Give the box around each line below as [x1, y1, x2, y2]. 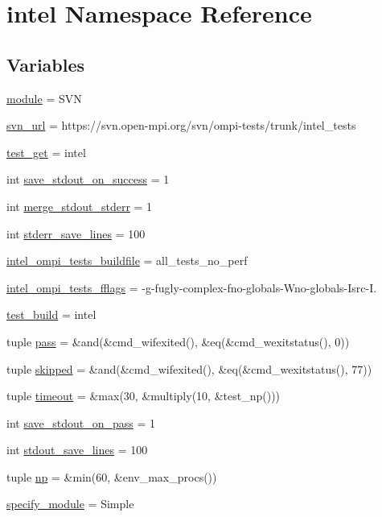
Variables [6, 52, 85, 77]
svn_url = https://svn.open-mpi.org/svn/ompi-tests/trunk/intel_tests [6, 117, 356, 134]
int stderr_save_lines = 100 [6, 225, 146, 242]
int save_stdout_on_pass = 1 [6, 414, 156, 431]
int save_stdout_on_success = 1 [6, 171, 170, 188]
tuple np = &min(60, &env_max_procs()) [6, 468, 217, 485]
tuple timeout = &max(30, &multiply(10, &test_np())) [6, 387, 281, 404]
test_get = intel [6, 143, 86, 160]
